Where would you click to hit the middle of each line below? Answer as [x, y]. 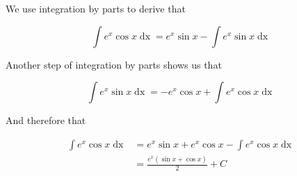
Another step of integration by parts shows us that [114, 64]
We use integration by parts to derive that [96, 8]
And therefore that [46, 120]
